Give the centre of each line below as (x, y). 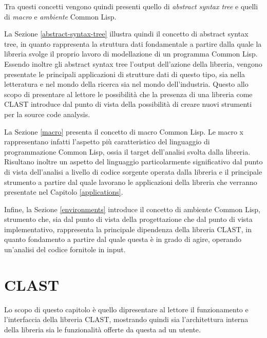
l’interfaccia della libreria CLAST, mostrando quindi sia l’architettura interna (126, 319)
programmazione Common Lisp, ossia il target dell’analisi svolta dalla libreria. (127, 151)
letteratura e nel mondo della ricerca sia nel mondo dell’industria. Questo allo (126, 84)
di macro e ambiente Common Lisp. (60, 16)
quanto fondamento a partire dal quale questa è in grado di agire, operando (123, 239)
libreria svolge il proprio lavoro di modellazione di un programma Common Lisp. (131, 54)
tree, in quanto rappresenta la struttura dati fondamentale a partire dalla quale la (133, 43)
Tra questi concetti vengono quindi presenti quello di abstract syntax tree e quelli (131, 6)
